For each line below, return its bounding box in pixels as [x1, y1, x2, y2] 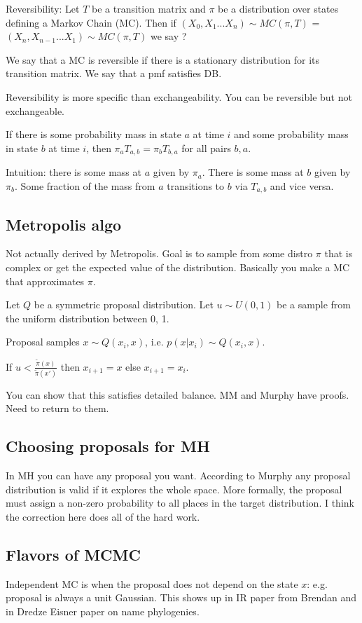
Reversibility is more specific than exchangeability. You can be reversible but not [6, 89, 352, 104]
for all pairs [181, 140, 231, 155]
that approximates [6, 273, 85, 288]
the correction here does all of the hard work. [6, 509, 200, 524]
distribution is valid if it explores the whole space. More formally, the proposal [6, 481, 342, 496]
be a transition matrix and [92, 1, 206, 15]
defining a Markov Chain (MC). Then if [6, 15, 176, 29]
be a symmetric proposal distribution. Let [34, 297, 214, 312]
